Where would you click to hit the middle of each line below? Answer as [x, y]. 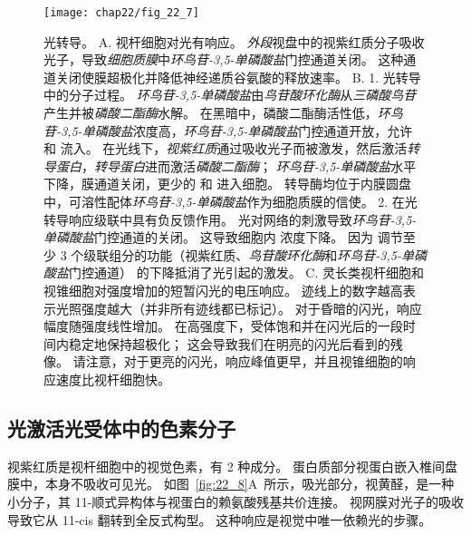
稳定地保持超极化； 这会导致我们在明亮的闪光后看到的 [229, 343]
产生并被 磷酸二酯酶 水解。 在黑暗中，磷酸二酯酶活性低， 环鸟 [223, 113]
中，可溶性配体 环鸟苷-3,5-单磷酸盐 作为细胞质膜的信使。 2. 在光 [231, 201]
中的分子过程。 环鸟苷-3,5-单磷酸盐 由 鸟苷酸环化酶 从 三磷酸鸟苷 [230, 95]
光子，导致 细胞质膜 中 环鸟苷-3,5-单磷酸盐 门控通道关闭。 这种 [224, 59]
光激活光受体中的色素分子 [121, 428]
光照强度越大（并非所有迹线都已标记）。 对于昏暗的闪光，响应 [239, 308]
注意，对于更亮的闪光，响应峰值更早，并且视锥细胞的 [244, 361]
